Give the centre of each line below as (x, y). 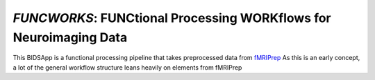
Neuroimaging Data (70, 37)
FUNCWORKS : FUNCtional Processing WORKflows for (172, 18)
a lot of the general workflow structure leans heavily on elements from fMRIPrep (127, 67)
